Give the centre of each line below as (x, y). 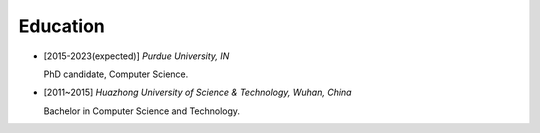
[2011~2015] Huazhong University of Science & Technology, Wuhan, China (197, 92)
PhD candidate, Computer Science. (116, 74)
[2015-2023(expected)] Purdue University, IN (136, 56)
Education (61, 26)
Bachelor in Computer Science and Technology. (141, 111)
